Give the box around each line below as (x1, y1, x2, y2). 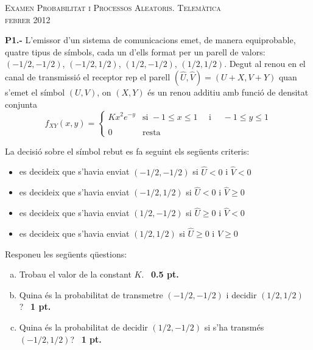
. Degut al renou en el (224, 57, 306, 70)
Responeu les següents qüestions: (5, 247, 127, 260)
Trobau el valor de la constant (19, 268, 132, 281)
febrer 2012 (5, 13, 51, 26)
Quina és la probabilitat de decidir (19, 321, 148, 334)
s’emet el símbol (5, 85, 65, 98)
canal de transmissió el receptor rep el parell (5, 70, 171, 83)
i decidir (226, 288, 257, 301)
